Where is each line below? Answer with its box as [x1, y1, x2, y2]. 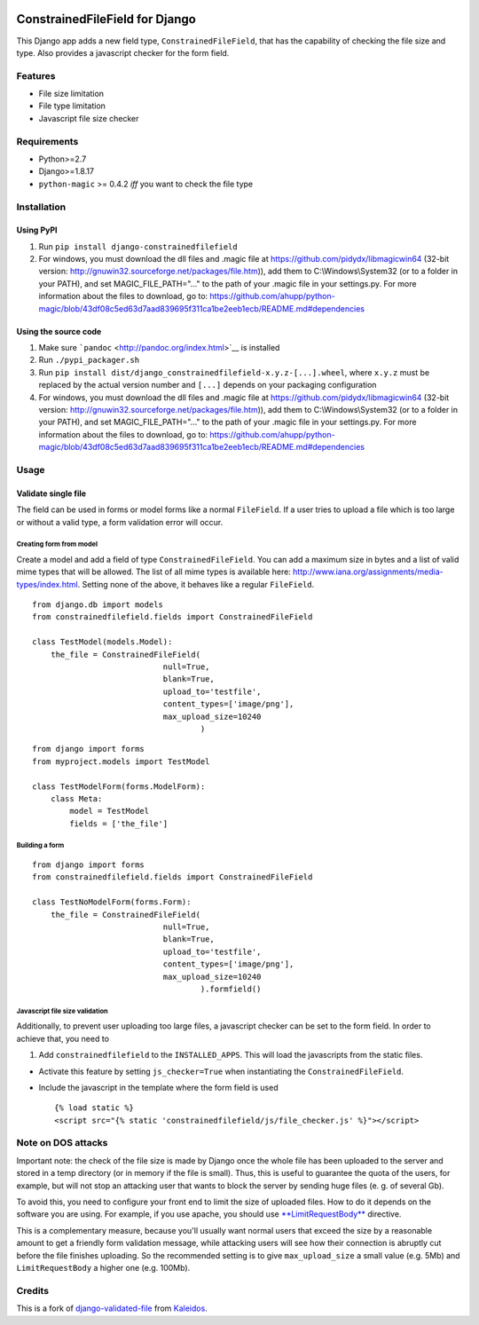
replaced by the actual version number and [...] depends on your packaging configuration [38, 380, 377, 390]
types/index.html [16, 579, 79, 589]
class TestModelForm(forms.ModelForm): [32, 781, 206, 792]
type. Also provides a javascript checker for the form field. [16, 47, 230, 58]
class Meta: [50, 793, 103, 803]
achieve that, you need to [16, 1033, 110, 1044]
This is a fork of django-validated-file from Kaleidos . [16, 1303, 208, 1313]
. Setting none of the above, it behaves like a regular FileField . [77, 579, 315, 589]
